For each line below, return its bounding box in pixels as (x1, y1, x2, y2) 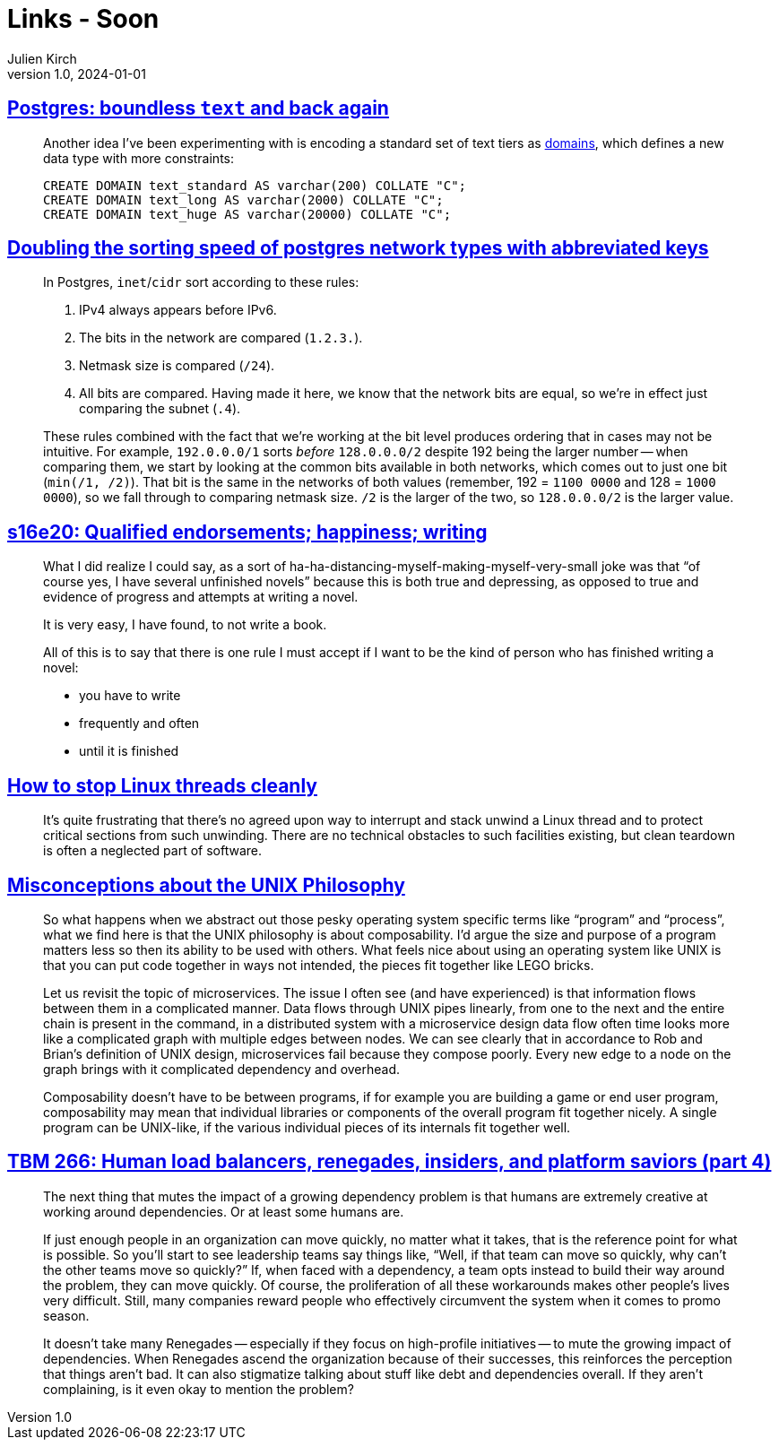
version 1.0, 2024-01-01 (7, 65, 146, 82)
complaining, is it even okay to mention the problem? (43, 1381, 354, 1397)
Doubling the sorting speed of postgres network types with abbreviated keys (7, 237, 709, 260)
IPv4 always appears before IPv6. (79, 302, 277, 318)
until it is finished (79, 743, 179, 759)
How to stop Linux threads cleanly (7, 774, 317, 797)
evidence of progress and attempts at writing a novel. (43, 589, 359, 605)
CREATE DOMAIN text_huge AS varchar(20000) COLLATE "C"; (43, 206, 452, 221)
